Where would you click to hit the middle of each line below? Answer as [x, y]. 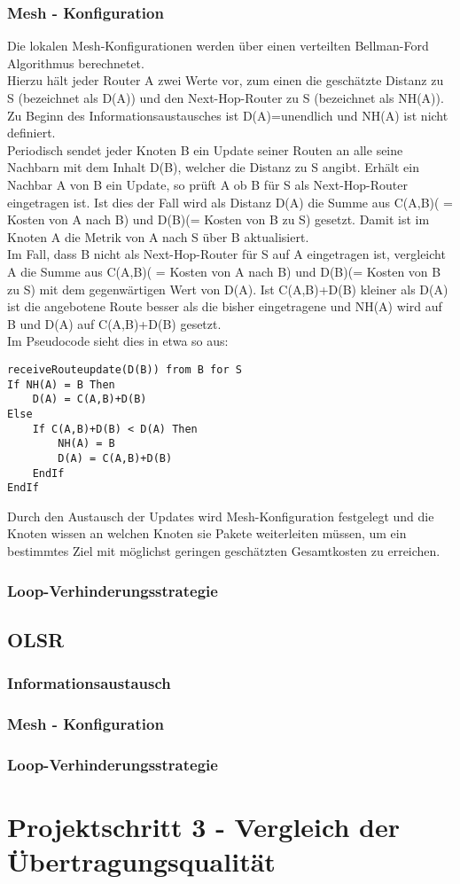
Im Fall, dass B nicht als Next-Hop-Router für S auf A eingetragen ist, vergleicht [226, 254]
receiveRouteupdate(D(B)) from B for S [125, 369]
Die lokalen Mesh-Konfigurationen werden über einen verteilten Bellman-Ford [218, 46]
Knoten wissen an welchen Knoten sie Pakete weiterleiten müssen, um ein [207, 533]
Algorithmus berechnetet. [76, 63]
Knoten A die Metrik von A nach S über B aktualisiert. [158, 236]
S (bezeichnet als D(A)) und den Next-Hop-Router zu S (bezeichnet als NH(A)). [226, 98]
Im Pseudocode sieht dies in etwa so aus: [118, 341]
